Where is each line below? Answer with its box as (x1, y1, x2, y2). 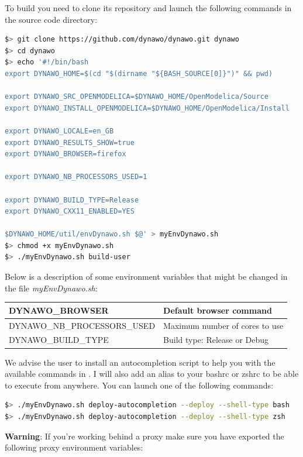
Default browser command (163, 304, 272, 316)
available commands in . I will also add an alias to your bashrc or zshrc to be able (5, 367, 299, 380)
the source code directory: (5, 13, 98, 25)
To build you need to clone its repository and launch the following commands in (5, 2, 292, 13)
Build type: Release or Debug (163, 334, 269, 346)
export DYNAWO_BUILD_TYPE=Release (5, 195, 139, 204)
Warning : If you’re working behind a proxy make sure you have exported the (5, 429, 284, 442)
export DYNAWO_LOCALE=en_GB (5, 126, 114, 135)
